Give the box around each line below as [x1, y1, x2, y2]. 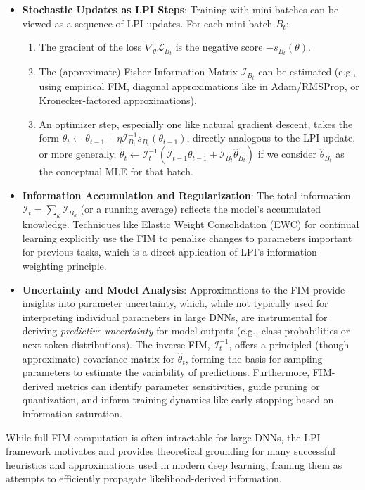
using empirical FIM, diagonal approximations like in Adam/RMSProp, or [39, 79, 359, 94]
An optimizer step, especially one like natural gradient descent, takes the [39, 116, 353, 131]
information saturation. [22, 406, 122, 420]
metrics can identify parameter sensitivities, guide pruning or [56, 378, 320, 393]
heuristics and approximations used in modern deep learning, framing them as [6, 457, 342, 472]
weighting [22, 258, 64, 273]
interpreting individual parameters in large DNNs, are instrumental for [22, 309, 328, 324]
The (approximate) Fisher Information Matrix [39, 64, 238, 79]
